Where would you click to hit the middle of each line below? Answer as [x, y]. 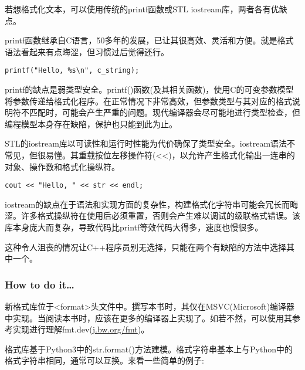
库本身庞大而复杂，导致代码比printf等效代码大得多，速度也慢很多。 [134, 227]
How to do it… [40, 284]
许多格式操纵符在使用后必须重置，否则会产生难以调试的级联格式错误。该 [160, 215]
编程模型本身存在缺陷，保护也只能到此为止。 [91, 123]
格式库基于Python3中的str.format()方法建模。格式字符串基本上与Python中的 [149, 349]
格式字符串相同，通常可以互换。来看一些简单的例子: [104, 360]
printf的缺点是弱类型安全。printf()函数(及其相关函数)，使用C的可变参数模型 [149, 89]
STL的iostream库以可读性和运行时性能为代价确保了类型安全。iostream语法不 [150, 143]
